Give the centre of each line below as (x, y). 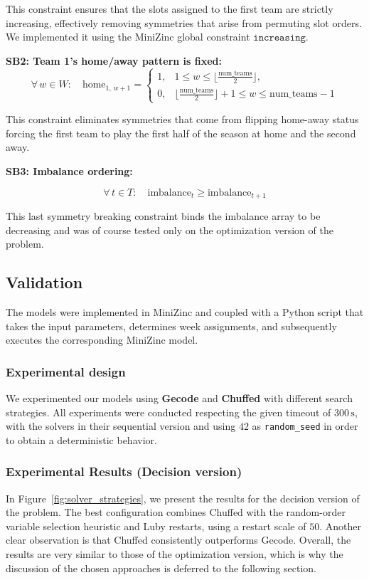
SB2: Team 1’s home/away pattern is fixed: (114, 60)
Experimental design (66, 371)
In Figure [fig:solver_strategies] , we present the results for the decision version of (183, 498)
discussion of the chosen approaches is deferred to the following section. (161, 568)
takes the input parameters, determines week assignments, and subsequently (171, 326)
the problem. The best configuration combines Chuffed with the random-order (176, 512)
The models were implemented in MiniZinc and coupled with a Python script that (185, 312)
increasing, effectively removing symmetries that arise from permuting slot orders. (184, 22)
